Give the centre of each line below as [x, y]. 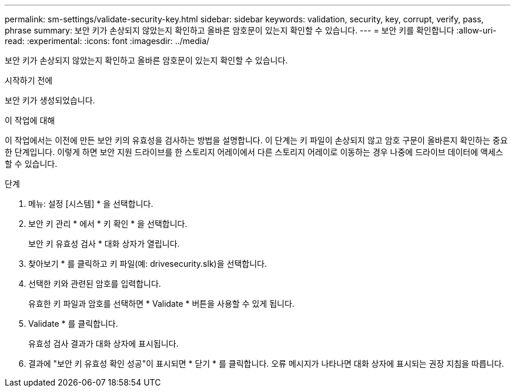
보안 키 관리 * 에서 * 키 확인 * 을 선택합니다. [108, 224]
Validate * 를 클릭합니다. [73, 324]
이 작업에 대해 [30, 120]
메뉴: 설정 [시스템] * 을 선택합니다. [91, 204]
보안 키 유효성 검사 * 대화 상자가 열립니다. [104, 244]
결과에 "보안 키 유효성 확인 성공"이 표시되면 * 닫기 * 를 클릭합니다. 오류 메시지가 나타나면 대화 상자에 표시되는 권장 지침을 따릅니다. [266, 363]
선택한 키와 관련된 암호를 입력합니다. [95, 284]
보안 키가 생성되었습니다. [50, 100]
